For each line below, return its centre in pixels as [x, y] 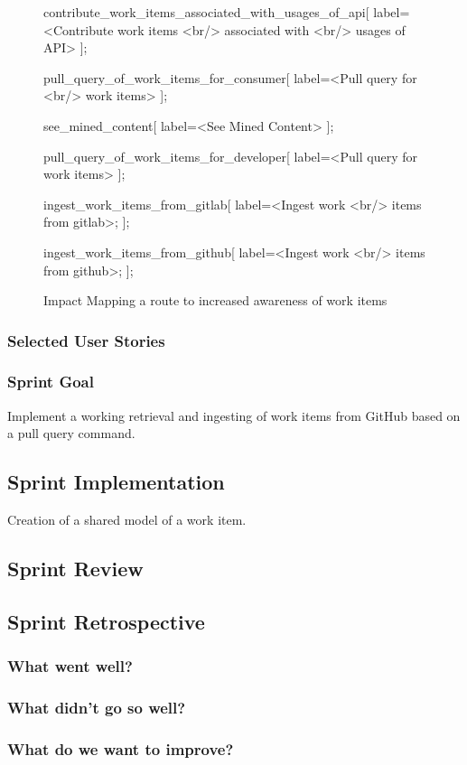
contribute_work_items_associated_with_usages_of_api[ [206, 12]
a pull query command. [71, 433]
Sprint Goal [51, 382]
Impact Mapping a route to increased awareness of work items [215, 300]
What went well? [70, 666]
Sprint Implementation [116, 482]
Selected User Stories [86, 340]
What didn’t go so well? [97, 708]
